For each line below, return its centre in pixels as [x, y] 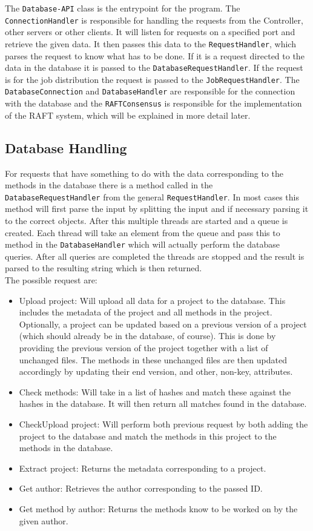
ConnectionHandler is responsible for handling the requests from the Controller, [154, 20]
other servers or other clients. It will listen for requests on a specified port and [150, 32]
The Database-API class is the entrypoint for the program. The [123, 8]
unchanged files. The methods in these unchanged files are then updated [153, 359]
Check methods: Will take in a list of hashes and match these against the [155, 391]
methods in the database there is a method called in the [109, 185]
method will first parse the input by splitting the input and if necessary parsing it [157, 209]
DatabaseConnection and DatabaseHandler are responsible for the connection [150, 91]
